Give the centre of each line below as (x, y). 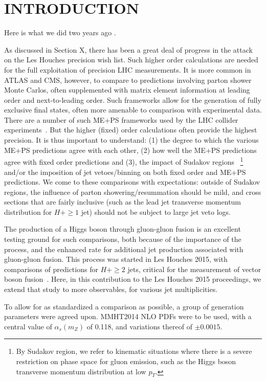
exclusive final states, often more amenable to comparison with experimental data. (133, 110)
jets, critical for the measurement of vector (194, 269)
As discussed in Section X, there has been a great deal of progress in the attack (128, 49)
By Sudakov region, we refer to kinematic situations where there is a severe (134, 351)
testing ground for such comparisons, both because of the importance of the (123, 239)
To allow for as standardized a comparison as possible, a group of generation (124, 306)
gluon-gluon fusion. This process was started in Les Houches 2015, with (116, 259)
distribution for (28, 211)
